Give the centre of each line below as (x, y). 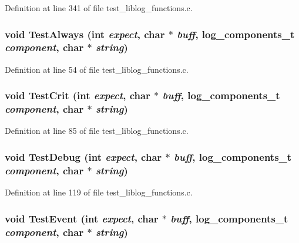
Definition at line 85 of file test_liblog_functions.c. (97, 131)
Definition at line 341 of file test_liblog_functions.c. (99, 8)
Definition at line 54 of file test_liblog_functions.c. (97, 69)
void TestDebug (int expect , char (83, 156)
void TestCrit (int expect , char (78, 95)
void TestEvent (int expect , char (82, 218)
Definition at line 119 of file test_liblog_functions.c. (99, 192)
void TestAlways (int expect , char (85, 34)
